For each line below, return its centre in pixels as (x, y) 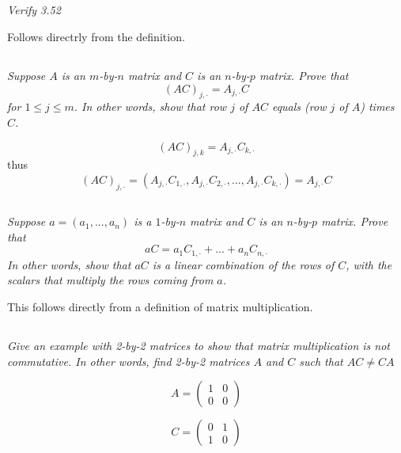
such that (321, 361)
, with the (369, 264)
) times (377, 107)
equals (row (299, 107)
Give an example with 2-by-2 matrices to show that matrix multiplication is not (199, 345)
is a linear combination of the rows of (243, 264)
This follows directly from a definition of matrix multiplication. (160, 306)
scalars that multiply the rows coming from (110, 280)
